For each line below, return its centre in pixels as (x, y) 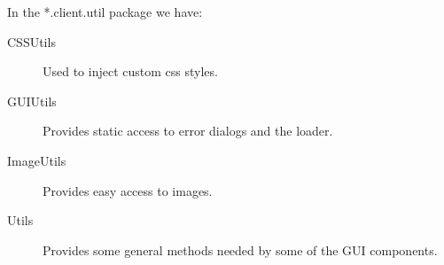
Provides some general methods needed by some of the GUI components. (240, 249)
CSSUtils (31, 41)
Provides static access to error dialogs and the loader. (188, 131)
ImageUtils (37, 160)
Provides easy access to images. (128, 190)
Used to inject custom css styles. (130, 71)
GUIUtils (32, 101)
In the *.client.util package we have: (105, 12)
